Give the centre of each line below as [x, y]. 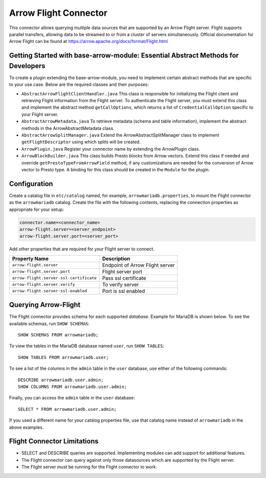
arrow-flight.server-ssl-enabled [50, 291]
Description [116, 258]
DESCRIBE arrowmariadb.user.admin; [61, 380]
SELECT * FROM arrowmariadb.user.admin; [67, 409]
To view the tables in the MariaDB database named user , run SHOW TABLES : [87, 346]
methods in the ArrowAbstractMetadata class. [68, 128]
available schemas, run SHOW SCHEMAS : [49, 323]
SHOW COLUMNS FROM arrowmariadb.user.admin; [73, 387]
